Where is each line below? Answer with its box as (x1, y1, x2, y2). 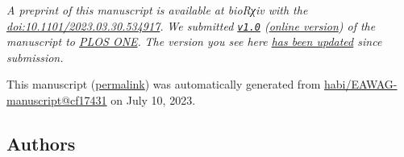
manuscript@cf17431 (6, 92, 107, 109)
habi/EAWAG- (323, 76, 398, 93)
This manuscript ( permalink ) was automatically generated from (6, 76, 321, 93)
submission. (6, 48, 64, 65)
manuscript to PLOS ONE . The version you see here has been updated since (6, 33, 382, 50)
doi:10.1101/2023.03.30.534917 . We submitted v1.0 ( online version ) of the (6, 17, 376, 34)
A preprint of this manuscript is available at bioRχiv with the (6, 2, 308, 18)
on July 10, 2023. (110, 92, 196, 109)
